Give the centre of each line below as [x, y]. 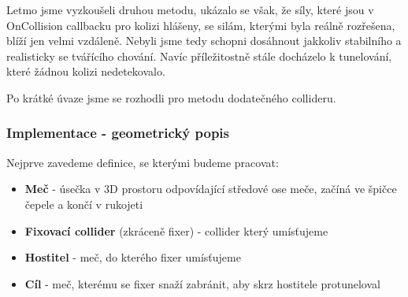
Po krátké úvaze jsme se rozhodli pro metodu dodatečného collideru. [171, 97]
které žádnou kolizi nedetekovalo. [86, 71]
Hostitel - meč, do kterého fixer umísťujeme [133, 257]
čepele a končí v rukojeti [84, 204]
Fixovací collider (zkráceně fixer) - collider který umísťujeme [176, 230]
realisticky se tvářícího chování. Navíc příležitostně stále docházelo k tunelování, [199, 56]
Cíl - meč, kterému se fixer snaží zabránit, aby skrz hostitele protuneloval [202, 283]
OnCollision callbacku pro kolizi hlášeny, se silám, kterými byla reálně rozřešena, [201, 25]
